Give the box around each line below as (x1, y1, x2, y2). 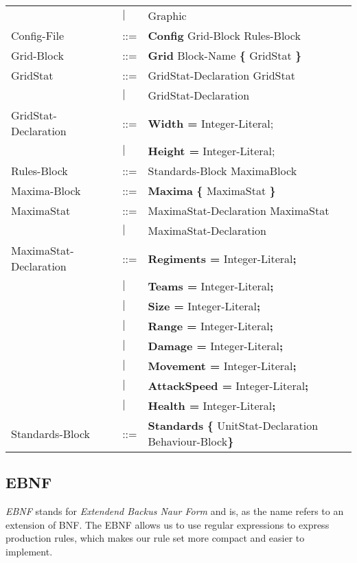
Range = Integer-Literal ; (148, 318, 273, 334)
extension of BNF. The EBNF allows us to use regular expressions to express (5, 517, 330, 531)
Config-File (11, 27, 65, 43)
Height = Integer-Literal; (148, 143, 275, 159)
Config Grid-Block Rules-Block (148, 27, 301, 43)
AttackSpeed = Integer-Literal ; (148, 378, 309, 393)
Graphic (148, 8, 187, 23)
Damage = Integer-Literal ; (148, 338, 284, 354)
